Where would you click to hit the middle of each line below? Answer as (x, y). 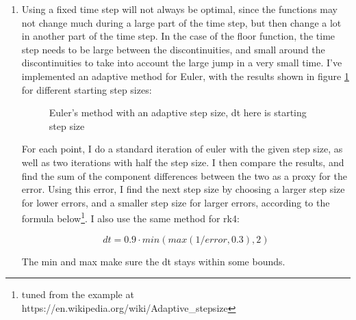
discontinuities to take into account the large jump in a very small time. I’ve (182, 63)
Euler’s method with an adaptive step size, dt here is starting (178, 112)
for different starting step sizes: (87, 89)
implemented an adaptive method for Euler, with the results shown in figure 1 (185, 76)
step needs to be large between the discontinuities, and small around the (173, 49)
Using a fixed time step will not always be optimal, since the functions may (179, 9)
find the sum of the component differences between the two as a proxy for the (184, 175)
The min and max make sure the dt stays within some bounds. (153, 261)
